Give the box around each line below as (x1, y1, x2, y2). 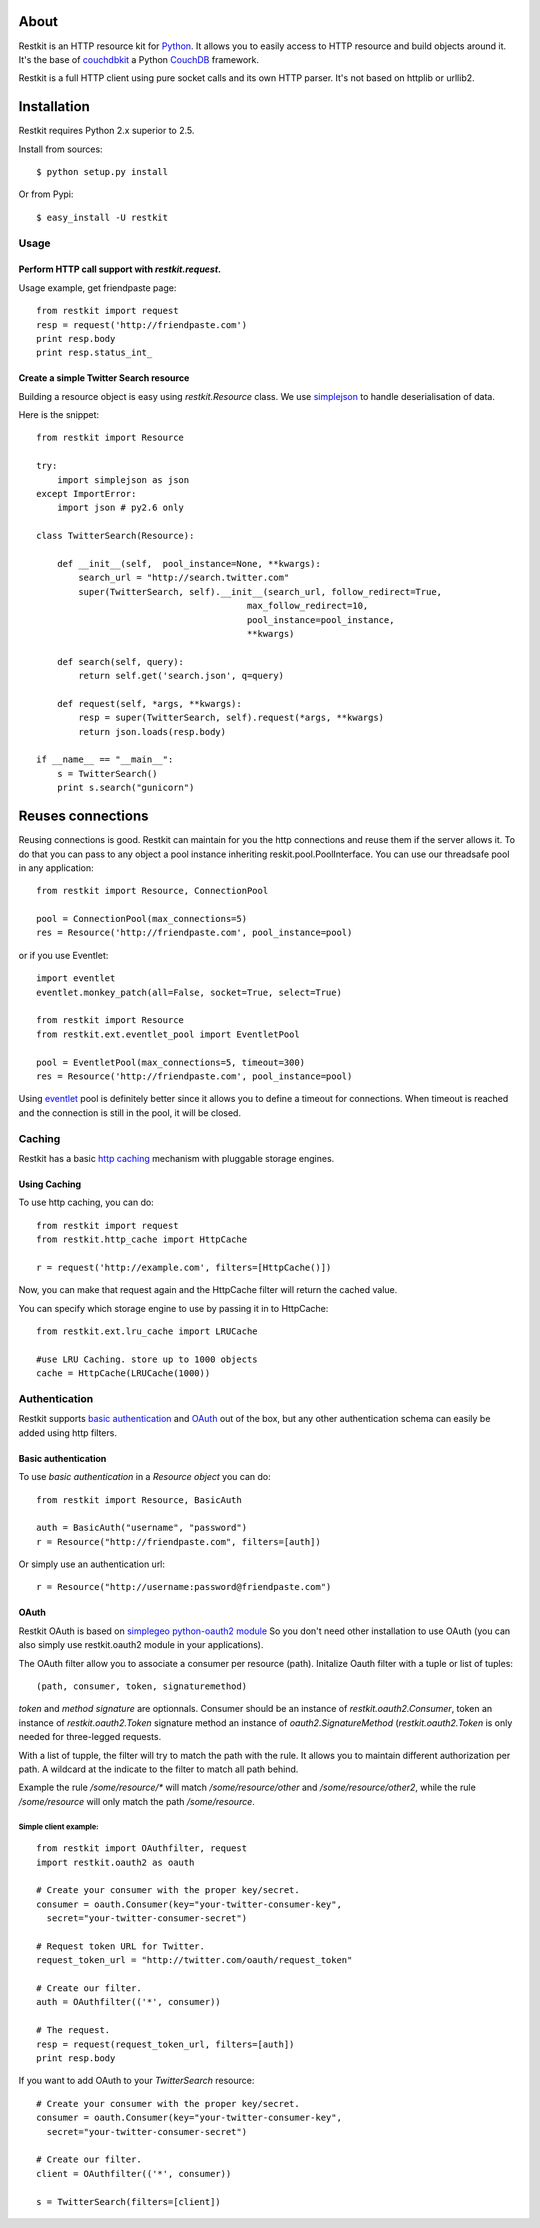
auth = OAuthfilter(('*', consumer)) (36, 1996, 222, 2008)
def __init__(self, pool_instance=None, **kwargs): (56, 558, 322, 569)
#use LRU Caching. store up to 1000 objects (36, 1353, 259, 1365)
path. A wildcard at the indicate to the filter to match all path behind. (18, 1763, 299, 1775)
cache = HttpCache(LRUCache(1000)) (36, 1368, 211, 1379)
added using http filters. (18, 1426, 117, 1439)
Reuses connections (18, 808, 149, 825)
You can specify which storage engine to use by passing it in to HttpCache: (18, 1302, 329, 1314)
